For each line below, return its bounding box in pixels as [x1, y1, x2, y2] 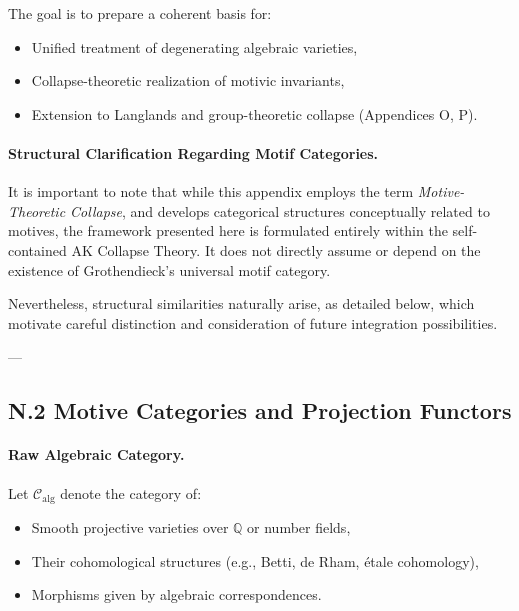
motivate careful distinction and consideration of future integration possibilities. [8, 312, 498, 333]
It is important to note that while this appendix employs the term [8, 181, 414, 202]
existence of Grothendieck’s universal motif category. [8, 259, 331, 280]
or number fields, [247, 516, 351, 537]
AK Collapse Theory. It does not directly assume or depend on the [71, 239, 481, 260]
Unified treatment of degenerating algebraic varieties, [31, 36, 358, 57]
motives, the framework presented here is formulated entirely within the [8, 220, 448, 241]
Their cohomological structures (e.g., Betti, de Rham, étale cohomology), [31, 550, 479, 571]
